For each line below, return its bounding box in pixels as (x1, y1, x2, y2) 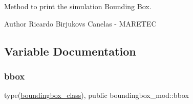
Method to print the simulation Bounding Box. (4, 1, 152, 11)
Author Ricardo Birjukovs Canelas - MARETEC (4, 18, 157, 29)
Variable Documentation (4, 43, 136, 59)
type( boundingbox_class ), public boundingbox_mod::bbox (4, 90, 189, 100)
